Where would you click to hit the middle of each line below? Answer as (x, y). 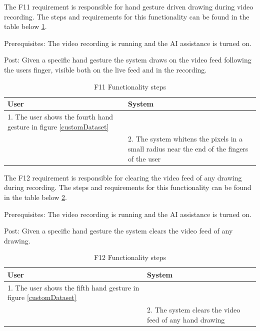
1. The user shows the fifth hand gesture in (73, 287)
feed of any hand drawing (186, 319)
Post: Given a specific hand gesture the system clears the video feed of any (118, 231)
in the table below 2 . (36, 197)
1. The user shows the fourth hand (60, 116)
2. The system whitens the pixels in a (185, 139)
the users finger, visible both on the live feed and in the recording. (105, 69)
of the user (144, 158)
